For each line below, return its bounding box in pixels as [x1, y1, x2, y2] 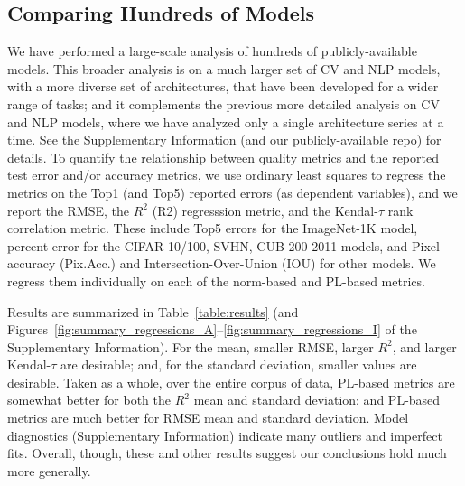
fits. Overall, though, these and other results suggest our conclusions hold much [7, 444, 447, 463]
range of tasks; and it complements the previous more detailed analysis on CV [7, 94, 440, 113]
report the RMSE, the [7, 201, 130, 220]
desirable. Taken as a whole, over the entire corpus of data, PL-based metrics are [7, 372, 455, 391]
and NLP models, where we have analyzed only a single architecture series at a [7, 112, 444, 131]
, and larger [392, 337, 457, 356]
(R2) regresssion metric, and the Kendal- [152, 201, 378, 220]
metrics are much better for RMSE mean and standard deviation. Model [7, 408, 409, 427]
